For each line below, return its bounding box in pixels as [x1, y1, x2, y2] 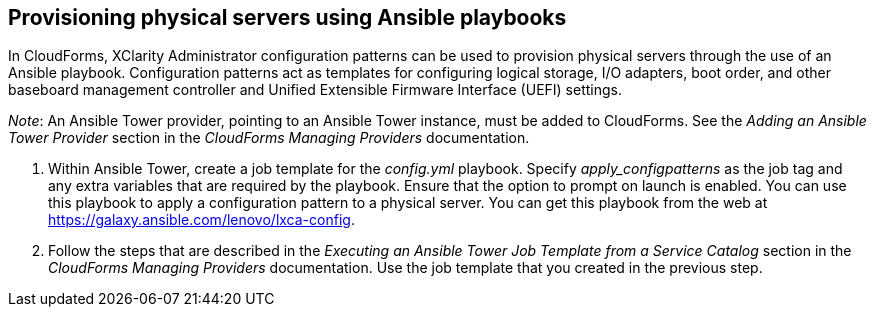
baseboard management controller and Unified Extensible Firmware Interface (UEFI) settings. [8, 81, 623, 99]
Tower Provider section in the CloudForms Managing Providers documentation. [8, 129, 530, 147]
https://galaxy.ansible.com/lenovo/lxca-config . [48, 211, 355, 229]
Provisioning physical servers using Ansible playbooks [8, 5, 567, 30]
